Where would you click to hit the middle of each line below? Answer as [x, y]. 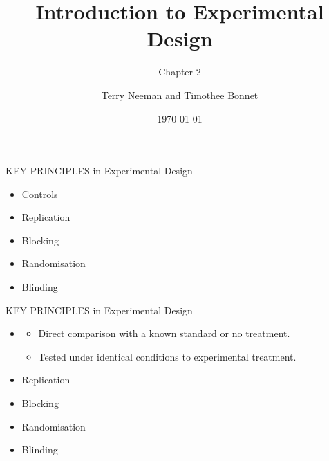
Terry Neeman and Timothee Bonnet [180, 94]
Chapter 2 [180, 72]
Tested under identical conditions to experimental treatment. [167, 356]
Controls [40, 193]
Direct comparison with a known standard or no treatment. [164, 333]
